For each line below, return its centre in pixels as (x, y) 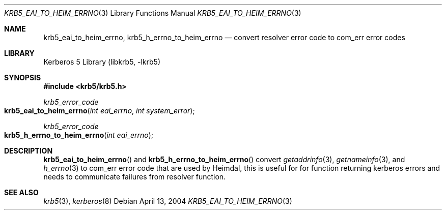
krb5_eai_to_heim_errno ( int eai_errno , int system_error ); (100, 111)
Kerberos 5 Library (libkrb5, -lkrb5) (102, 62)
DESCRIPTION (29, 151)
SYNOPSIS (23, 78)
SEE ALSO (21, 192)
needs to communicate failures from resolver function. (135, 177)
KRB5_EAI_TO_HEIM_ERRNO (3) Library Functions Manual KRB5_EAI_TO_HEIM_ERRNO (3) (153, 13)
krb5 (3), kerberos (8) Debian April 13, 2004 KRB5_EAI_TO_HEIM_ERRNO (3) (168, 201)
